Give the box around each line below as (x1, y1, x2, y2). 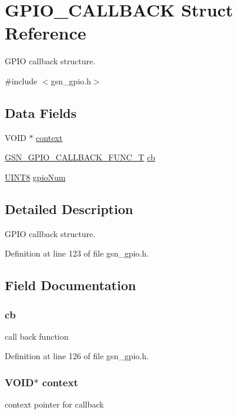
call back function (5, 330, 69, 342)
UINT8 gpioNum (5, 170, 66, 183)
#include (5, 74, 38, 87)
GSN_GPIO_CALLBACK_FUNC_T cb (5, 151, 155, 163)
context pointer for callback (5, 398, 104, 410)
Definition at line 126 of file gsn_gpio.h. (5, 350, 149, 362)
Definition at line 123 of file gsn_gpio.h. (5, 247, 149, 259)
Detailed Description (5, 199, 133, 218)
